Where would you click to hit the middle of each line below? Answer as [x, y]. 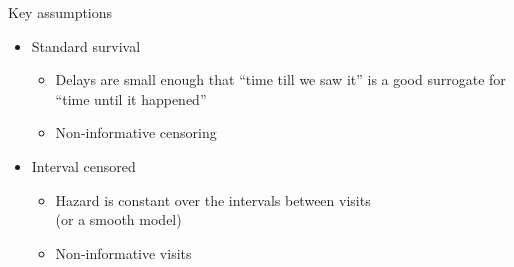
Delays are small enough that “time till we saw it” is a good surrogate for [280, 79]
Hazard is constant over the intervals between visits [213, 199]
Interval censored [83, 165]
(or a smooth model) [118, 219]
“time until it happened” [131, 98]
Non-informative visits [123, 252]
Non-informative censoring [136, 132]
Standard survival [86, 45]
